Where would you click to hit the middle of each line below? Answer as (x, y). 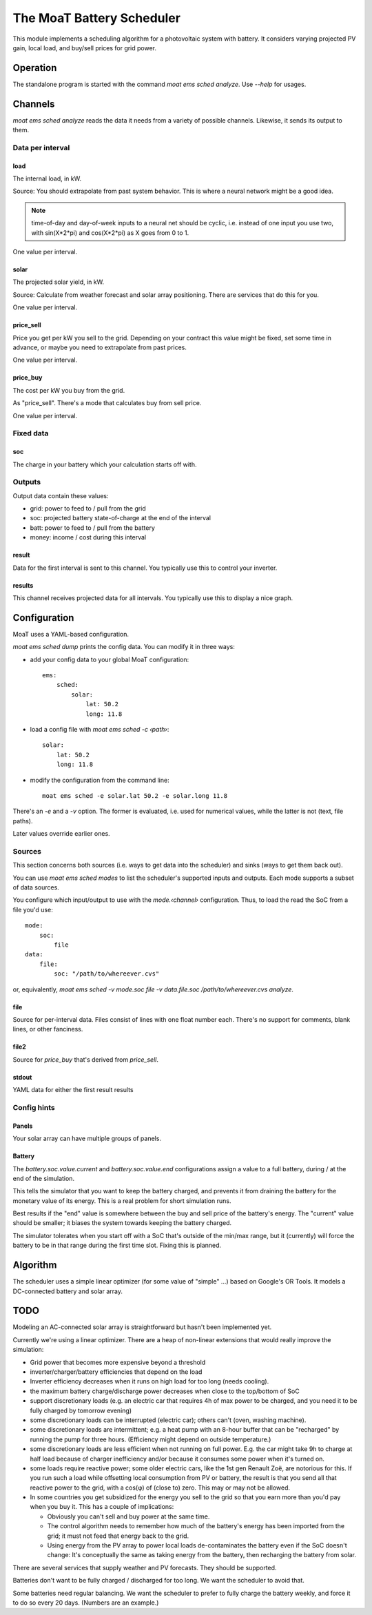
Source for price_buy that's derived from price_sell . (85, 1059)
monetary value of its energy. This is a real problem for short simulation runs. (122, 1201)
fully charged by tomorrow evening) (81, 1410)
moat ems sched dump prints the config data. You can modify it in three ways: (124, 647)
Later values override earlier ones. (61, 834)
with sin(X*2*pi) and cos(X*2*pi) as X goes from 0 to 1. (110, 233)
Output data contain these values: (61, 495)
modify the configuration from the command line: (100, 780)
